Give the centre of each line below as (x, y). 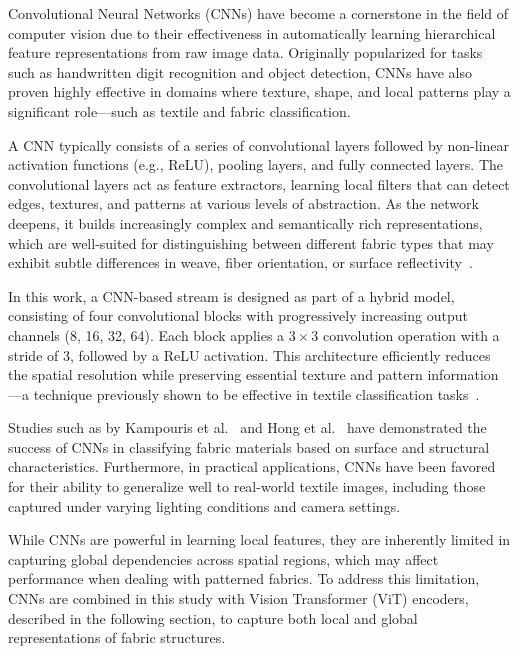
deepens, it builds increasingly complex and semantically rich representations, (245, 222)
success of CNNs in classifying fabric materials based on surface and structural (249, 446)
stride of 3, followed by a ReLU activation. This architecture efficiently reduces (249, 354)
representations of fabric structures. (117, 637)
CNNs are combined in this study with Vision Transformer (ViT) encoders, (238, 598)
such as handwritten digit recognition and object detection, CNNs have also (240, 71)
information (463, 374)
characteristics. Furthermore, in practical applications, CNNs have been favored (252, 466)
